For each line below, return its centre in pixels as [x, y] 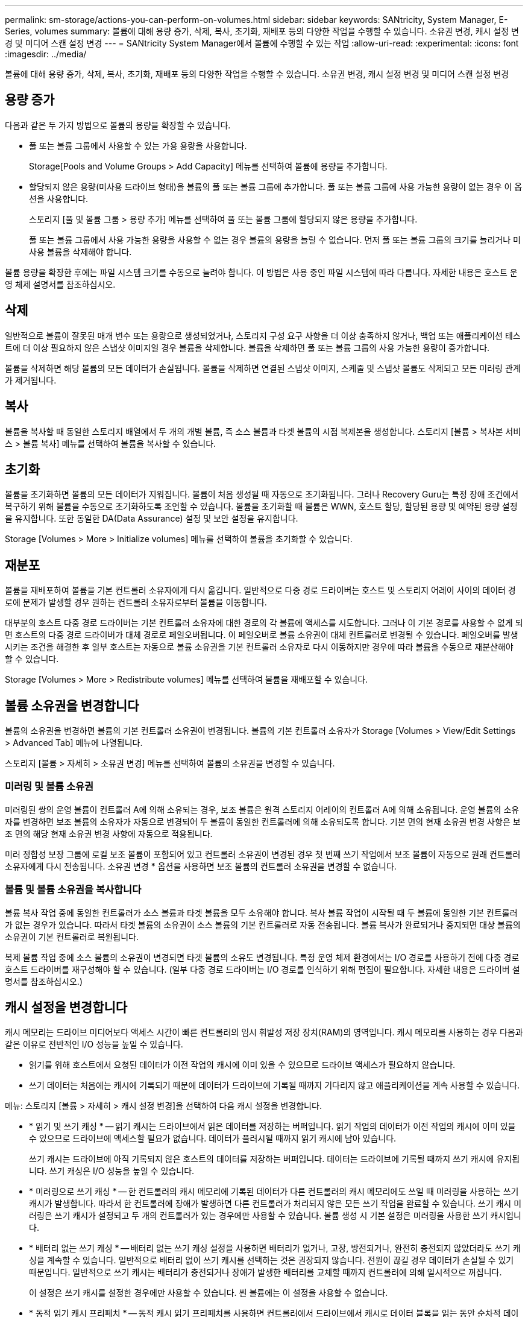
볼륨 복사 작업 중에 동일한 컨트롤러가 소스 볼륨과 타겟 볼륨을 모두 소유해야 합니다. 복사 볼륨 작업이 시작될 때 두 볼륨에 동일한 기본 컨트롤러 [261, 912]
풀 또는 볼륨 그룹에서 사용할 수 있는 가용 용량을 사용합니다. [138, 145]
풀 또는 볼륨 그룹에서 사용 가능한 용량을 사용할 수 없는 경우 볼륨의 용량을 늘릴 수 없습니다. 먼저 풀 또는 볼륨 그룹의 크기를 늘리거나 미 [275, 239]
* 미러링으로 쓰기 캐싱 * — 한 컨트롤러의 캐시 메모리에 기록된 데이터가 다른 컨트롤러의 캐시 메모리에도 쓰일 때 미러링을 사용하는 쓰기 [274, 1192]
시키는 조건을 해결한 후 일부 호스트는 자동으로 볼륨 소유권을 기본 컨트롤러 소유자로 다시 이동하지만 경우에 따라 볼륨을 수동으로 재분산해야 [259, 647]
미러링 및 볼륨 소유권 [49, 787]
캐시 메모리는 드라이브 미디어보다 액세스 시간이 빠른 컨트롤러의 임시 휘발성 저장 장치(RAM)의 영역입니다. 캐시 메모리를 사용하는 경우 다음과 [264, 1032]
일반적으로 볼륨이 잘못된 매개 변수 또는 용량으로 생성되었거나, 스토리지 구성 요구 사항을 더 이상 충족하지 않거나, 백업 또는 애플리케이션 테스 [263, 335]
